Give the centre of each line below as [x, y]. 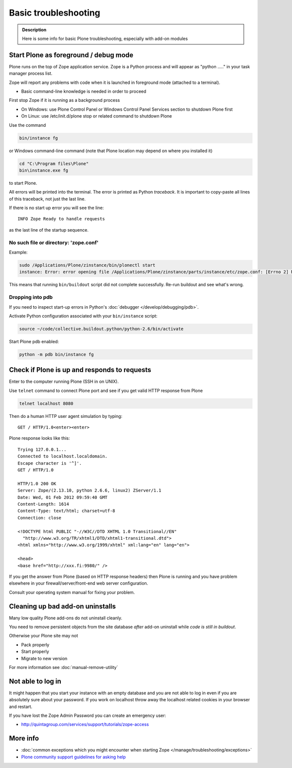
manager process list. [31, 74]
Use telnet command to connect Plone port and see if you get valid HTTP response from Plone [106, 391]
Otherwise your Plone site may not [44, 636]
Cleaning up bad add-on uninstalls [63, 606]
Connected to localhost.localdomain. [63, 456]
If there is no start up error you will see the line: [56, 208]
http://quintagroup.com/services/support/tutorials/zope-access [85, 725]
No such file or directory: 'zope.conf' [54, 242]
